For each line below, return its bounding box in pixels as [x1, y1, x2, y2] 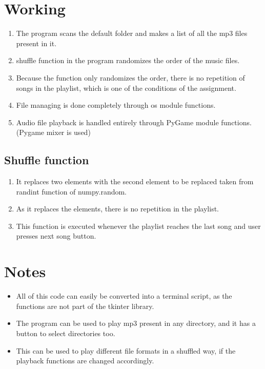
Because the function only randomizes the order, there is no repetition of [16, 72, 245, 83]
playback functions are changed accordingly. [16, 355, 154, 366]
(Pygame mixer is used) [16, 127, 91, 138]
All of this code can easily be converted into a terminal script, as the [16, 290, 232, 301]
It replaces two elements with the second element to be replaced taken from [16, 176, 254, 187]
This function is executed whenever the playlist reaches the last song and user [16, 220, 261, 231]
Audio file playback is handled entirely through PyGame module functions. [16, 116, 252, 127]
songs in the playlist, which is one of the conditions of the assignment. [16, 82, 236, 93]
